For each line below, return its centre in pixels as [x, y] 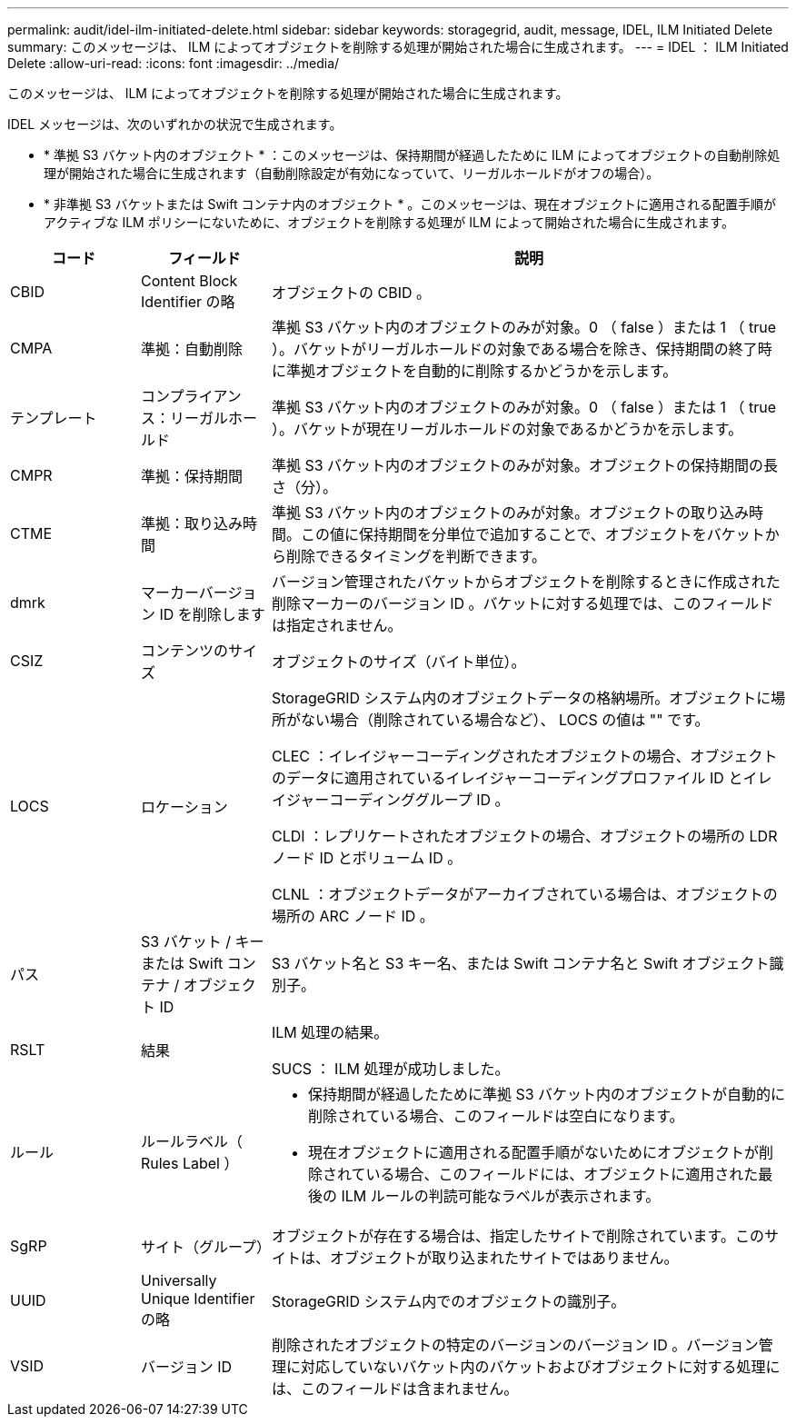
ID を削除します [212, 614]
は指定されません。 [337, 625]
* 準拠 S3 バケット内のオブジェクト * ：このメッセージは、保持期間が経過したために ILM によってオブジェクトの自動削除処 [412, 155]
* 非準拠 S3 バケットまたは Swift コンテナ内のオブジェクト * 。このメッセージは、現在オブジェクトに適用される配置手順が [410, 204]
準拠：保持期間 [191, 476]
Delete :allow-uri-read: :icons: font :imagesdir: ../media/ [174, 63]
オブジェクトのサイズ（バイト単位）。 [398, 662]
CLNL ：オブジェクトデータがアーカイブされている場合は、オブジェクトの [524, 894]
